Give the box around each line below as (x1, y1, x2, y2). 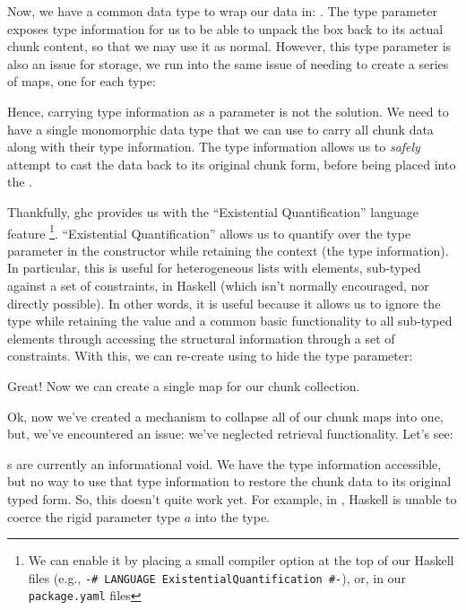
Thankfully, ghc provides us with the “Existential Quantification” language (7, 202, 419, 221)
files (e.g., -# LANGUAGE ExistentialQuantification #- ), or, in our (28, 568, 406, 587)
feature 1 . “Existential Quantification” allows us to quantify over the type (7, 221, 411, 242)
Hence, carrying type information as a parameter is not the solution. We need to (7, 101, 449, 120)
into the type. (194, 507, 271, 526)
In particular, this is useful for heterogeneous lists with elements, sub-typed (7, 258, 421, 277)
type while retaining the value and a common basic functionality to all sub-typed (7, 311, 453, 330)
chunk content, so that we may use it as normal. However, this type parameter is (7, 37, 452, 56)
